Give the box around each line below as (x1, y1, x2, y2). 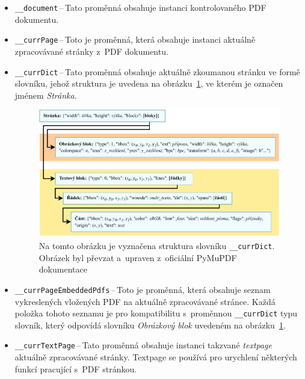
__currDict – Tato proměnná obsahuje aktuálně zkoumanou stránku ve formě (14, 65, 300, 78)
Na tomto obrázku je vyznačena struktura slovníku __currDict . (39, 239, 275, 252)
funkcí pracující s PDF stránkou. (14, 362, 137, 375)
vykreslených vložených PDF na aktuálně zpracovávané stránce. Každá (14, 295, 276, 307)
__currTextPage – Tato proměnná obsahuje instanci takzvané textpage (14, 339, 273, 351)
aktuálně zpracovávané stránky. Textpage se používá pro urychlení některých (14, 351, 297, 363)
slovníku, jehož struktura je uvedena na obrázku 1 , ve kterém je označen (14, 77, 283, 90)
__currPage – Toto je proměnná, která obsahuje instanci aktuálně (14, 33, 256, 46)
